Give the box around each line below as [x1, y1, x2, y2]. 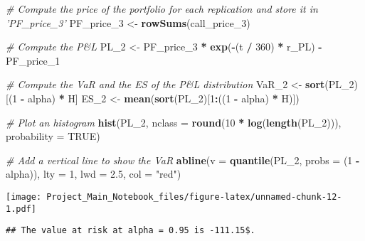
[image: [6, 191, 42, 202]
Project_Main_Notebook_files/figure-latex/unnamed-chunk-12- [46, 191, 342, 202]
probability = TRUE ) [6, 129, 100, 144]
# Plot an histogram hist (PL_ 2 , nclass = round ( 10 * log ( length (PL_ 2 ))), [6, 114, 342, 129]
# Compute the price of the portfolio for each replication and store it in [6, 1, 318, 16]
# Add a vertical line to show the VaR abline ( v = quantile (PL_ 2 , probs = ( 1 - [6, 152, 360, 167]
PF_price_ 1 [6, 53, 60, 68]
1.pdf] [6, 203, 36, 214]
